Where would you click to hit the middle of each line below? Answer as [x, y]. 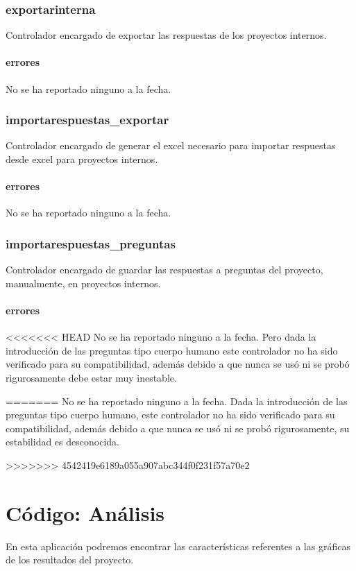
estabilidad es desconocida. [62, 442]
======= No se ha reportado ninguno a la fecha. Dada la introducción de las [177, 401]
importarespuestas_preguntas [91, 243]
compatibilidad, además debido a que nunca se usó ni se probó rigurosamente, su [178, 428]
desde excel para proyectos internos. [82, 159]
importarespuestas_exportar [87, 120]
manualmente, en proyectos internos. [83, 283]
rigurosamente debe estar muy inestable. [91, 377]
